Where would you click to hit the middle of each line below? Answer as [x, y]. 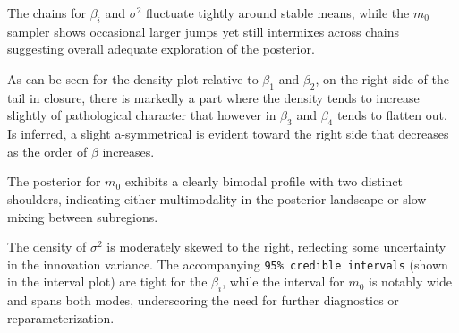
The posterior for [54, 181]
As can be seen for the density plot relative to [133, 78]
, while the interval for [283, 282]
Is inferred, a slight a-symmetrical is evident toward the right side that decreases [228, 134]
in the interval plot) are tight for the [107, 282]
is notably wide [411, 282]
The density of [47, 247]
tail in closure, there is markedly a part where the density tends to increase [213, 97]
